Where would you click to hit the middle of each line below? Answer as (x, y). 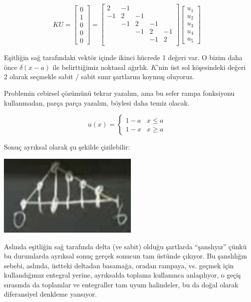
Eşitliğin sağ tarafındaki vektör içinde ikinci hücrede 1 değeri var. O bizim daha (123, 57)
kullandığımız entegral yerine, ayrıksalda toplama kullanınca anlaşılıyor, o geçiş (122, 275)
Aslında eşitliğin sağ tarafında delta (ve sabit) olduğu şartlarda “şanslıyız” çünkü (125, 246)
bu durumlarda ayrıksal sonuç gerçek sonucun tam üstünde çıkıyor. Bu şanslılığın (125, 256)
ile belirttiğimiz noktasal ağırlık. (101, 67)
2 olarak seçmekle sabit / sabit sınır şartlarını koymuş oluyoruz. (99, 76)
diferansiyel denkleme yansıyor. (51, 294)
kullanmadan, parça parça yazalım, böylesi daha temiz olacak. (97, 102)
